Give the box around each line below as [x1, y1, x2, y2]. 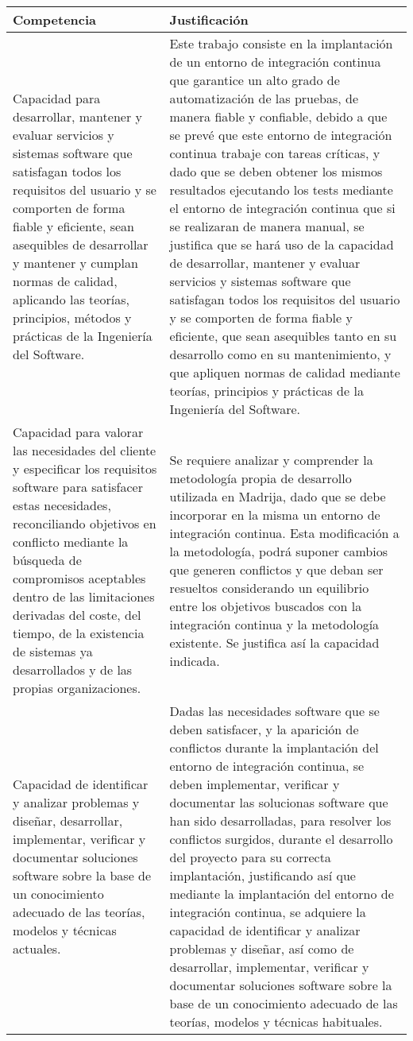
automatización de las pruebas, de [169, 89, 359, 107]
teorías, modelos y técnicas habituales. [169, 1012, 383, 1031]
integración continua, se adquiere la [169, 903, 366, 921]
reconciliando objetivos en [13, 514, 156, 532]
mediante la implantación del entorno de [169, 884, 394, 903]
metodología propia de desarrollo [169, 468, 352, 487]
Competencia [13, 10, 97, 29]
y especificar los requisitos [13, 459, 157, 478]
